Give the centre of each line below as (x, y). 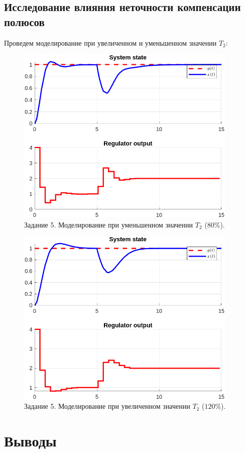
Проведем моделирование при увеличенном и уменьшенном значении (110, 42)
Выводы (30, 441)
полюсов (24, 21)
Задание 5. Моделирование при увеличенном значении (107, 406)
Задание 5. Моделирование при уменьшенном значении (109, 224)
